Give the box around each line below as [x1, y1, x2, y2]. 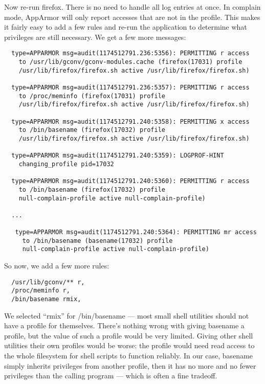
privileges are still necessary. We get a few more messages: [4, 31, 186, 42]
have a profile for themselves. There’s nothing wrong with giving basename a [4, 320, 245, 331]
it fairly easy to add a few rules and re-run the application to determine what [4, 21, 247, 32]
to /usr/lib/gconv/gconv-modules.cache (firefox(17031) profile [18, 58, 242, 66]
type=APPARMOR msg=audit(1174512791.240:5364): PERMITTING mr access [15, 229, 257, 236]
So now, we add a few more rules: [4, 260, 109, 271]
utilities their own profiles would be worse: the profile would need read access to [4, 340, 255, 351]
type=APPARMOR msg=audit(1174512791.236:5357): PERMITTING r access [11, 84, 250, 91]
